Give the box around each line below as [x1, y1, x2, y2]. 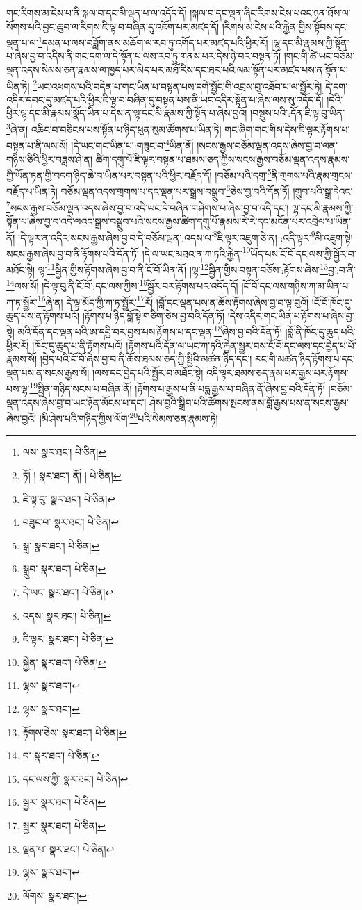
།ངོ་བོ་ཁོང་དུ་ [311, 295, 352, 309]
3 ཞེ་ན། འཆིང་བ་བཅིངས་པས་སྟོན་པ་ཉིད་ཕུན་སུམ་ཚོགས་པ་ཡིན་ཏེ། [6, 120, 222, 136]
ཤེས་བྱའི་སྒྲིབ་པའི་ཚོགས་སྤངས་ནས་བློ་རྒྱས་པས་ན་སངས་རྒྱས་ [149, 395, 349, 409]
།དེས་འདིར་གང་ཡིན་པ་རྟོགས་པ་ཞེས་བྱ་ [227, 308, 354, 322]
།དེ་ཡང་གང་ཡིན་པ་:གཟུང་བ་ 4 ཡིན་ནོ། [71, 136, 194, 152]
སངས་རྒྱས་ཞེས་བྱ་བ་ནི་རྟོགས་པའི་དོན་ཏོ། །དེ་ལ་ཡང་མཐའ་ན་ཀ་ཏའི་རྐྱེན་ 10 [6, 244, 251, 260]
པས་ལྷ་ [6, 381, 30, 396]
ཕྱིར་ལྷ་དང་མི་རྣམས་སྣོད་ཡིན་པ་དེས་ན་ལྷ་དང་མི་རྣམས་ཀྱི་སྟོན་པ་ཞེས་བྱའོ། [6, 106, 247, 120]
